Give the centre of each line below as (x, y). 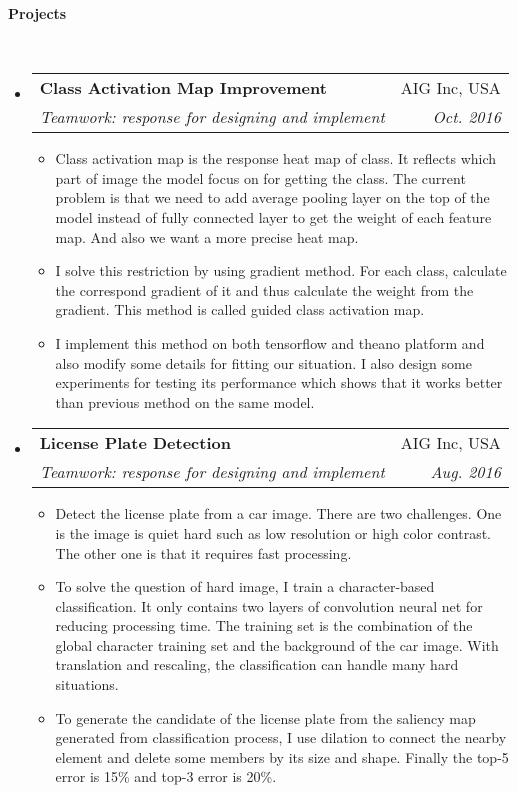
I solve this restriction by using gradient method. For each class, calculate (281, 270)
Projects (37, 13)
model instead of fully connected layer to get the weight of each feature (273, 216)
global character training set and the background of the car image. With (277, 644)
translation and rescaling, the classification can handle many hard (257, 664)
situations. (87, 684)
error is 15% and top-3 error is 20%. (166, 776)
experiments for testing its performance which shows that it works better (279, 382)
